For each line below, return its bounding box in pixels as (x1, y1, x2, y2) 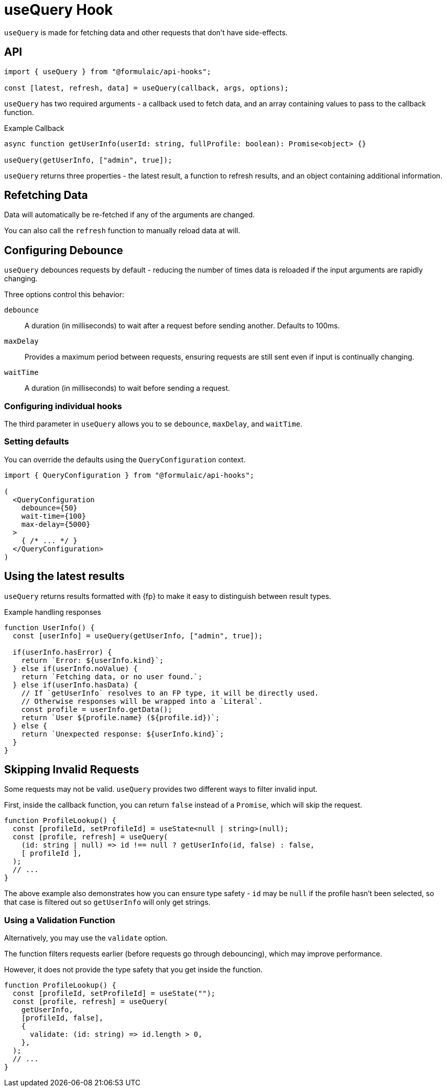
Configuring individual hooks (4, 400, 122, 411)
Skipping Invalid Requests (4, 763, 139, 776)
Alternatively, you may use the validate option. (4, 933, 168, 943)
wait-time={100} (21, 511, 86, 520)
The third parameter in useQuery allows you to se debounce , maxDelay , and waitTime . (4, 419, 303, 429)
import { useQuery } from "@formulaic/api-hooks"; (4, 67, 211, 76)
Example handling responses (4, 607, 101, 616)
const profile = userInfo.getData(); (21, 705, 172, 714)
